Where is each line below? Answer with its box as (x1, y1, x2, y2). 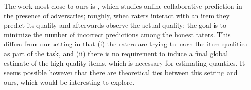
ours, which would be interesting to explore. (4, 76, 135, 87)
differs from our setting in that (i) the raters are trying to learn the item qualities (4, 39, 247, 49)
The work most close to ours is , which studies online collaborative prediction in (4, 1, 242, 11)
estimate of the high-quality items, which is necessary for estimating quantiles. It (4, 58, 245, 68)
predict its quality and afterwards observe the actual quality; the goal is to (4, 20, 227, 30)
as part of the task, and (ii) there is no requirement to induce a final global (4, 48, 228, 58)
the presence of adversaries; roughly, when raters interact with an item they (4, 10, 230, 20)
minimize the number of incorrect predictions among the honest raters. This (4, 29, 231, 39)
